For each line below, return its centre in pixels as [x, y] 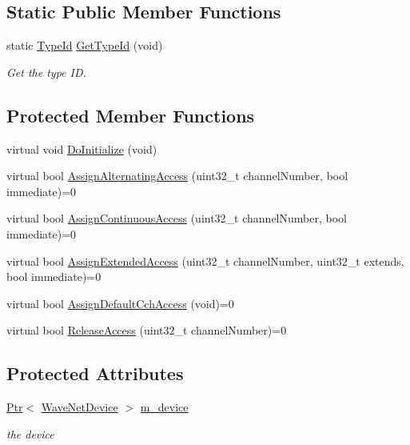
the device [30, 433]
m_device [164, 407]
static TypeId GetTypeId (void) [85, 45]
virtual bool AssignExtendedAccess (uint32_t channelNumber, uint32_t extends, [205, 261]
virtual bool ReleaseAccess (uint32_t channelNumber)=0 [147, 330]
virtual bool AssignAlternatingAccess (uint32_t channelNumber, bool [177, 176]
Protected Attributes [95, 373]
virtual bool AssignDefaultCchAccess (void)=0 [120, 303]
